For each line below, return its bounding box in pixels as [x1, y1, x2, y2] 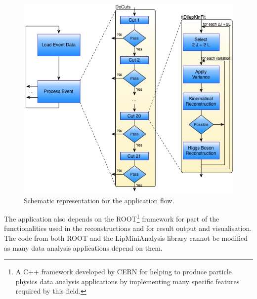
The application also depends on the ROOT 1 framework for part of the [4, 212, 219, 224]
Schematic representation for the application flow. [24, 195, 174, 205]
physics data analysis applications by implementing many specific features [15, 276, 240, 286]
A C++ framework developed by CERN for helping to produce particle [15, 266, 232, 277]
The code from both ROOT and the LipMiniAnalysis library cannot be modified [4, 233, 248, 243]
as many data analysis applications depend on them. [4, 242, 163, 253]
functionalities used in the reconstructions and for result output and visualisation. [4, 223, 252, 233]
